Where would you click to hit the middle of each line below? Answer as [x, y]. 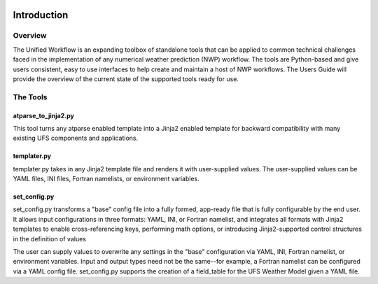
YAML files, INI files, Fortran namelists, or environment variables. [106, 179]
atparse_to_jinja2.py [44, 115]
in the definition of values [50, 239]
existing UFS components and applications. [76, 138]
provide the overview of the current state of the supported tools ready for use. [126, 79]
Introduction [41, 15]
